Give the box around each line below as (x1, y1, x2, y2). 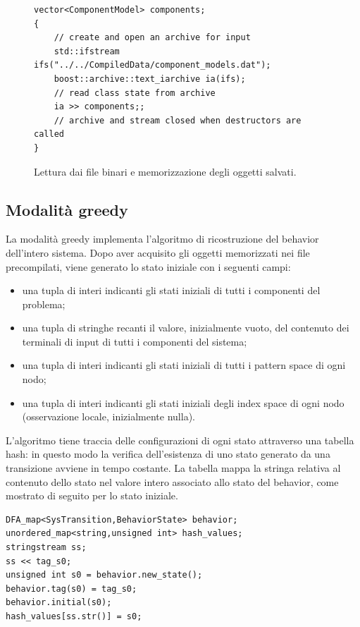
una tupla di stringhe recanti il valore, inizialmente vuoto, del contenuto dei (22, 320, 349, 335)
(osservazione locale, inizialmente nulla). (22, 409, 195, 424)
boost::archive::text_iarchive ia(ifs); (54, 73, 246, 84)
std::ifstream (54, 46, 120, 56)
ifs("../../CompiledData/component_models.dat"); (34, 60, 271, 71)
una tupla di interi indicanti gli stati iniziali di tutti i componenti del (22, 283, 321, 298)
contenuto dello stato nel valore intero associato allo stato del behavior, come (6, 474, 339, 489)
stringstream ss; (6, 542, 87, 553)
